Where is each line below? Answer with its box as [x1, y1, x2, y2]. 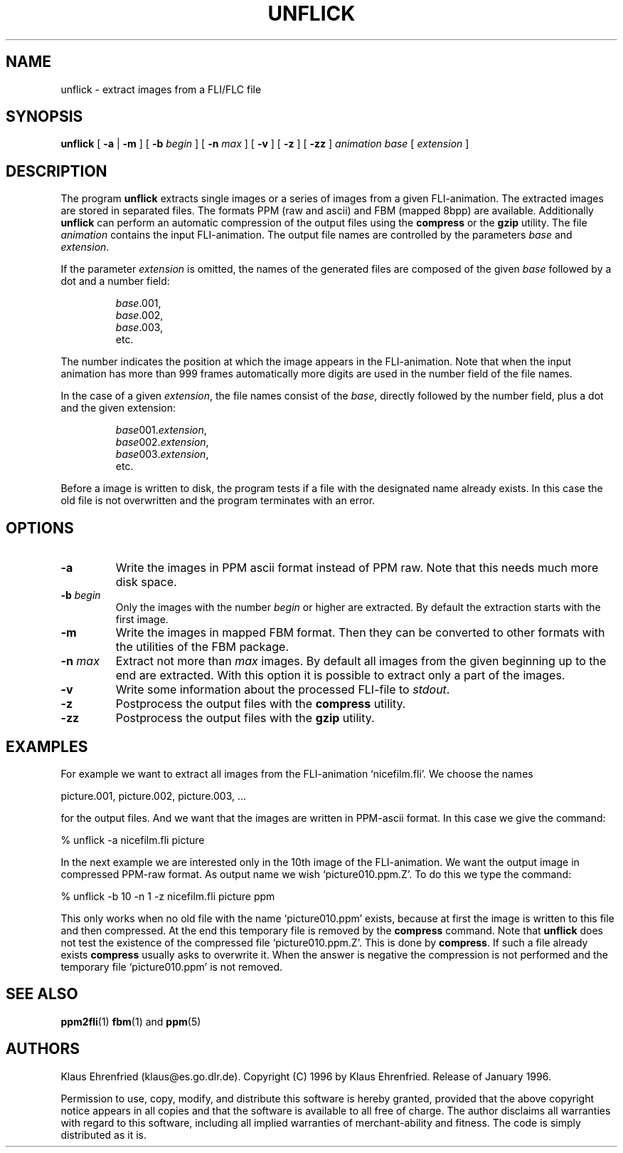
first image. [115, 613, 169, 626]
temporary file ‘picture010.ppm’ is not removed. [60, 960, 282, 973]
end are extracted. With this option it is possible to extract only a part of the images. [115, 668, 565, 683]
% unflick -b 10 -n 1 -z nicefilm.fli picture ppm [60, 889, 275, 902]
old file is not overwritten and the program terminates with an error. [60, 494, 376, 507]
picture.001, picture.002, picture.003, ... [60, 789, 247, 802]
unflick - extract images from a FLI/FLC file [60, 83, 262, 95]
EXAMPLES [6, 737, 88, 756]
